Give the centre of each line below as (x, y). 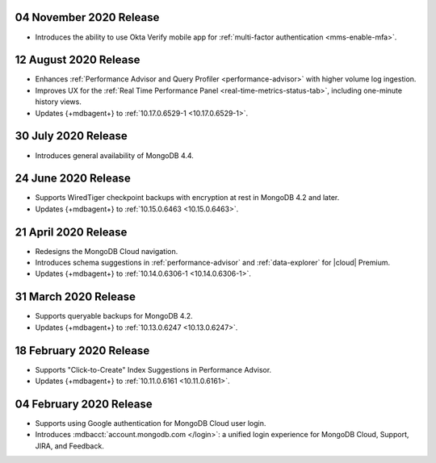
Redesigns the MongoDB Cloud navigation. (107, 251)
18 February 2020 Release (82, 350)
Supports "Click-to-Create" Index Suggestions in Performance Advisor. (153, 369)
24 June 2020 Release (73, 179)
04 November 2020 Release (87, 17)
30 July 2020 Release (71, 136)
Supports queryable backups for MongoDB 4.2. (114, 316)
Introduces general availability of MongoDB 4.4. (114, 155)
